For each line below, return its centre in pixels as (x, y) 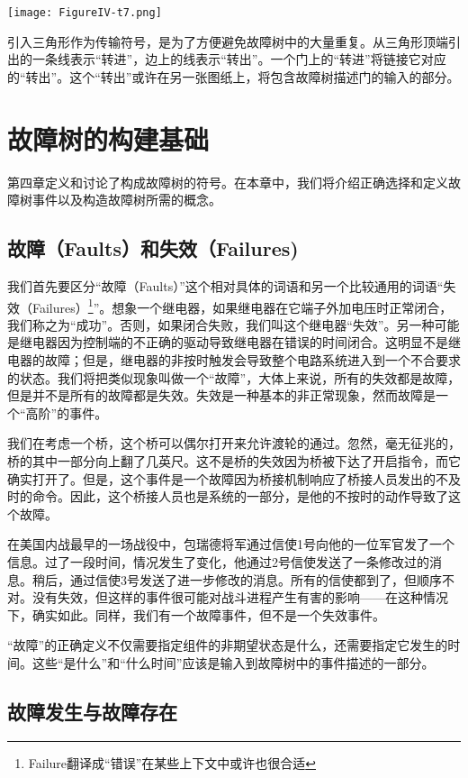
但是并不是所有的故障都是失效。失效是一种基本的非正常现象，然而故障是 (221, 395)
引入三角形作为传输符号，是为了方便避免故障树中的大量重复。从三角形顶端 (228, 41)
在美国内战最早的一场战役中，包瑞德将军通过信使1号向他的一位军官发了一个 (231, 544)
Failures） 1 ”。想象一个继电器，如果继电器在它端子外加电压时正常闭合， (242, 306)
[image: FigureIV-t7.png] (85, 13)
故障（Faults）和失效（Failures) (153, 248)
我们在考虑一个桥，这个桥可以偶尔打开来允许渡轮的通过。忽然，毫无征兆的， (234, 443)
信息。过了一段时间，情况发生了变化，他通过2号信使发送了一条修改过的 (218, 561)
